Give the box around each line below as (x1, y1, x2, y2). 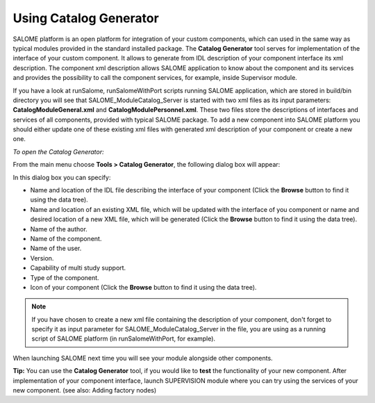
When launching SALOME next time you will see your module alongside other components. (12, 354, 274, 362)
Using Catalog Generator (12, 10, 159, 26)
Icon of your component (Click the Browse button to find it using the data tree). (30, 283, 257, 291)
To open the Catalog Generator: (12, 147, 104, 156)
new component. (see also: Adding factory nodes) (12, 386, 157, 395)
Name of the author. (30, 224, 88, 233)
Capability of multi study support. (30, 264, 126, 272)
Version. (30, 254, 54, 262)
